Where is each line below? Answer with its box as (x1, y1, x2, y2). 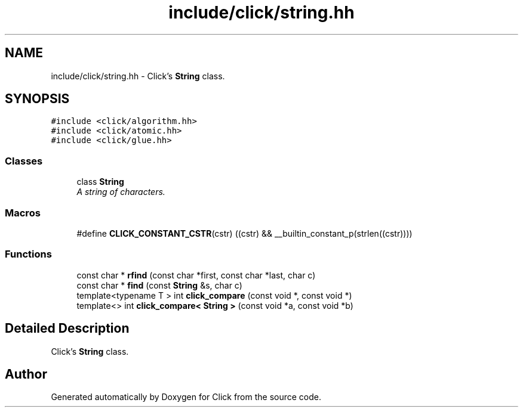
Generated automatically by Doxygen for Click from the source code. (51, 392, 322, 402)
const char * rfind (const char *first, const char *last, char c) (76, 269, 316, 280)
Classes (5, 154, 43, 167)
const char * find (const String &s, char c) (76, 280, 242, 290)
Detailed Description (5, 321, 130, 336)
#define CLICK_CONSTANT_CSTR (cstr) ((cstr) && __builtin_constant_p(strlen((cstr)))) (76, 228, 413, 238)
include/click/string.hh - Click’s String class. (51, 70, 225, 81)
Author (5, 366, 47, 382)
